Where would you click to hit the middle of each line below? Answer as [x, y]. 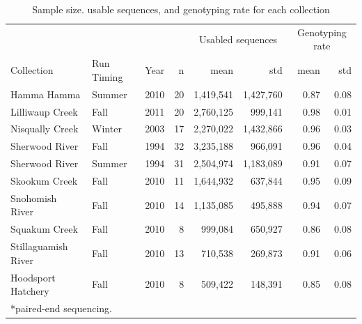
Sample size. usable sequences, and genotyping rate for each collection [181, 9]
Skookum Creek [44, 180]
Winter [107, 129]
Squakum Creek [44, 229]
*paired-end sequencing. [61, 308]
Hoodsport [33, 277]
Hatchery [30, 291]
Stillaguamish [39, 246]
